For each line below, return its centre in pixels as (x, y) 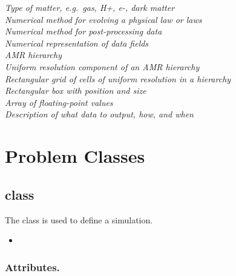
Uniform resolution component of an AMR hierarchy (102, 66)
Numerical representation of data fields (77, 43)
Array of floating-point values (59, 102)
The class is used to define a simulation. (79, 219)
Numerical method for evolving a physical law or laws (103, 19)
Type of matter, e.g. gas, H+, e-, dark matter (90, 7)
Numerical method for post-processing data (84, 31)
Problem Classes (75, 156)
